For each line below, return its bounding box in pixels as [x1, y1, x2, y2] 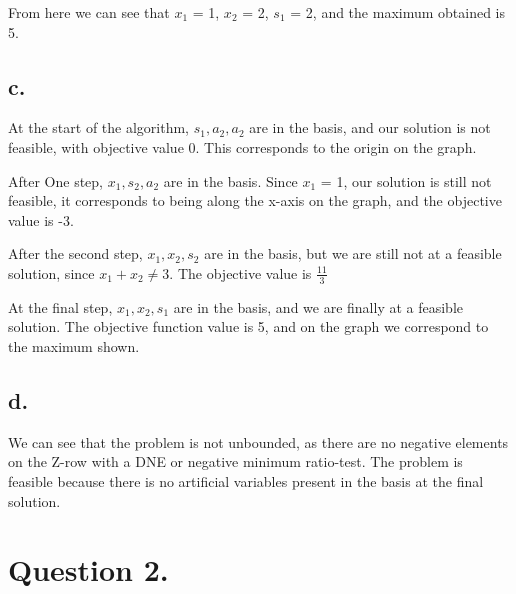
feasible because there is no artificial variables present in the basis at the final [8, 470, 484, 491]
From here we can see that [8, 2, 170, 22]
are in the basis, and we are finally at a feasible [173, 296, 464, 317]
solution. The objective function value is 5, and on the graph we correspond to [8, 316, 489, 337]
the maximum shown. [8, 335, 140, 356]
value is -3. [8, 209, 74, 230]
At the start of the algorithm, [8, 117, 189, 138]
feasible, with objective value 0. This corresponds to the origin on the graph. [8, 136, 477, 157]
